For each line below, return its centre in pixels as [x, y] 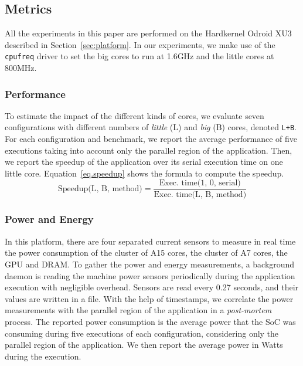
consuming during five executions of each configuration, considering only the [142, 333]
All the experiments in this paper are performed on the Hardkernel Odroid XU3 [148, 33]
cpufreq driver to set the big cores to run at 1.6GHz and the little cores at [139, 56]
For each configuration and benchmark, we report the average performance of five [151, 139]
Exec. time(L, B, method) [200, 194]
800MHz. [21, 68]
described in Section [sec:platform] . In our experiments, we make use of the [140, 44]
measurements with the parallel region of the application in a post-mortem [138, 310]
